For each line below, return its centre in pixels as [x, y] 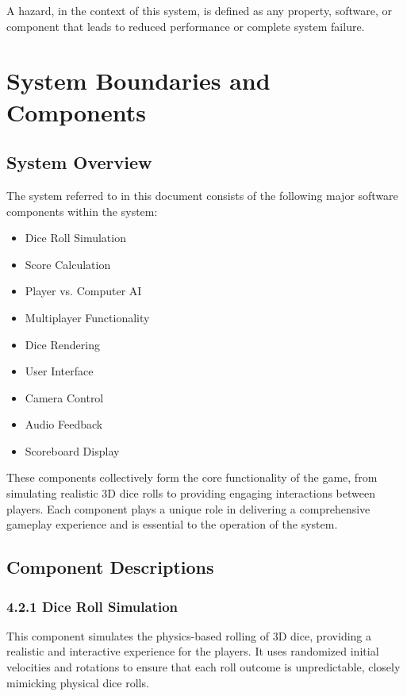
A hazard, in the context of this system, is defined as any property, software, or [199, 10]
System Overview [79, 162]
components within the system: [82, 211]
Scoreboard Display [72, 450]
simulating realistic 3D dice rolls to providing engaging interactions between [191, 493]
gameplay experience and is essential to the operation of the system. [172, 524]
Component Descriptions [110, 567]
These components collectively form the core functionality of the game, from [192, 477]
